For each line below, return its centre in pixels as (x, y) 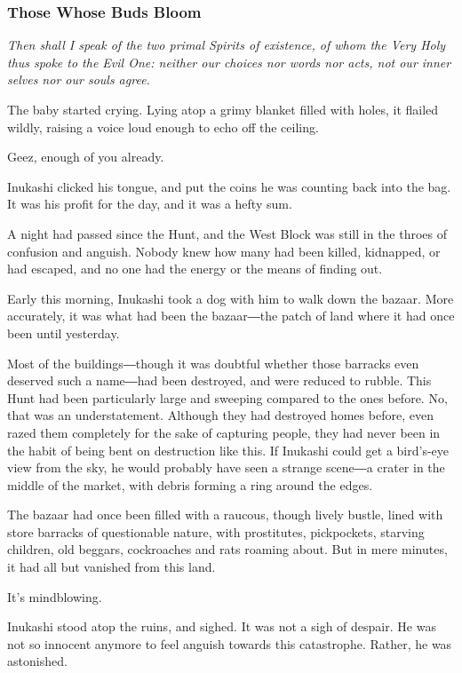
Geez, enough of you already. (86, 157)
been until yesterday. (64, 333)
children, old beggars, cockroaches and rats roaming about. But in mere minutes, (227, 549)
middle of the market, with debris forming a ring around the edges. (190, 484)
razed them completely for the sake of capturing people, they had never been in (224, 432)
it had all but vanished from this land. (112, 567)
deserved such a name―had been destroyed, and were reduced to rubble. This (219, 380)
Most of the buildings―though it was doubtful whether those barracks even (213, 363)
